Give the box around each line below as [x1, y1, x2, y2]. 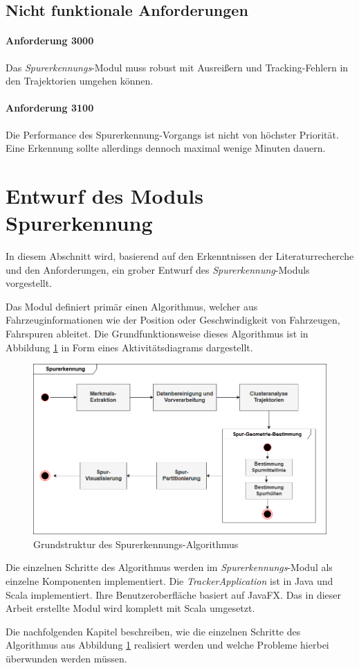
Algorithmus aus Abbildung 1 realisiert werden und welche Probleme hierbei [6, 638, 329, 652]
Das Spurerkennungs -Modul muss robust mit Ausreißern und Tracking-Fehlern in [6, 60, 349, 74]
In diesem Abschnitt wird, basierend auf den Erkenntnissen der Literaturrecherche [6, 249, 354, 263]
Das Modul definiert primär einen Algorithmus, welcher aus [6, 299, 258, 313]
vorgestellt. [6, 276, 53, 290]
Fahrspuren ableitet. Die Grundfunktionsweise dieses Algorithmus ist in [6, 326, 309, 341]
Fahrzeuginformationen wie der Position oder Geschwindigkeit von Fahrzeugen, [6, 313, 340, 327]
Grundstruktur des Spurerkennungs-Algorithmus [33, 536, 239, 551]
